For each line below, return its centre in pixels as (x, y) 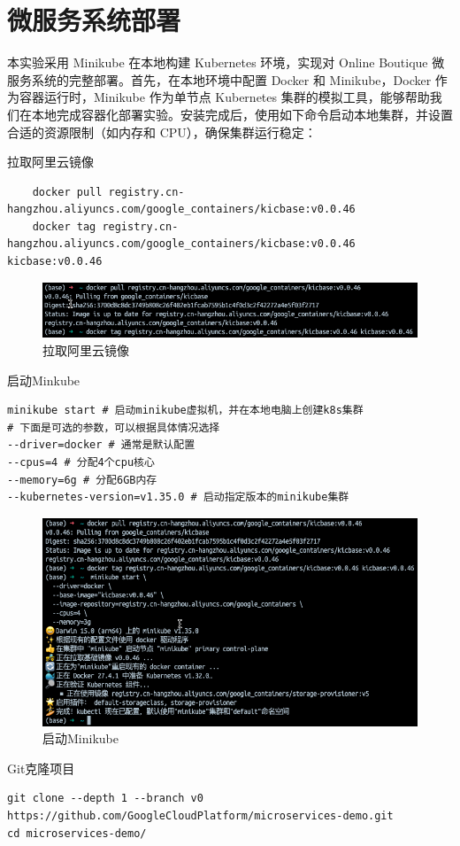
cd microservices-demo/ (77, 833)
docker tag (64, 226)
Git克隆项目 (41, 768)
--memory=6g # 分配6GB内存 (82, 480)
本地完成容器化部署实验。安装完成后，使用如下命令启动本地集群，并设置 (242, 114)
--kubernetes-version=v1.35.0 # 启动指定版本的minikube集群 (178, 497)
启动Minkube (44, 380)
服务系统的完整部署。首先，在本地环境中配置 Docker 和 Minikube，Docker (219, 79)
